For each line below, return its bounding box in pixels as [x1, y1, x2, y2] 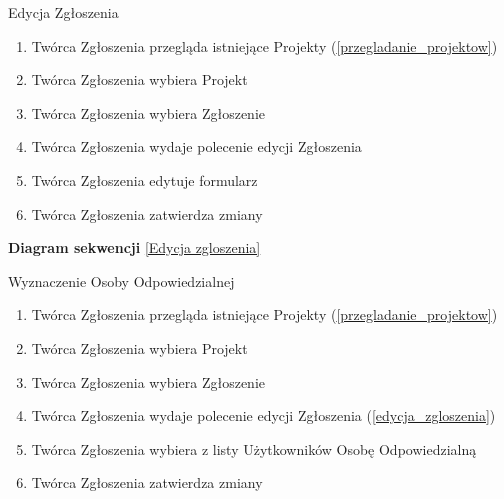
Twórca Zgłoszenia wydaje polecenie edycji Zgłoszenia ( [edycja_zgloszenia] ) [31, 405, 496, 426]
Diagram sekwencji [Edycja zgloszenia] [8, 237, 261, 258]
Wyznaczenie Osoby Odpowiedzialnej [8, 270, 235, 291]
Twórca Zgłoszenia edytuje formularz [31, 169, 258, 190]
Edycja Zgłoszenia [8, 2, 119, 22]
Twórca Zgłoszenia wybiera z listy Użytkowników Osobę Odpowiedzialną [31, 438, 477, 459]
